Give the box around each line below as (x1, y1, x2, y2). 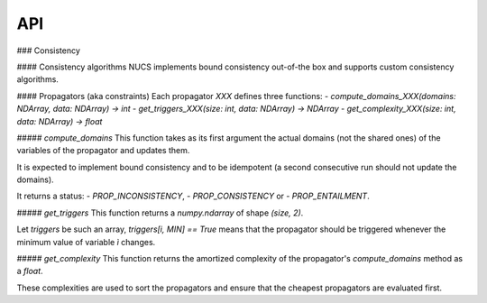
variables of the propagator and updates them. (16, 145, 190, 156)
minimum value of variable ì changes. (16, 236, 156, 247)
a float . (16, 266, 44, 277)
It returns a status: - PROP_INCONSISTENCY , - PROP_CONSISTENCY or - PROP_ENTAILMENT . (16, 190, 370, 202)
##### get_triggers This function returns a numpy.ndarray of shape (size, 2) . (16, 207, 304, 218)
